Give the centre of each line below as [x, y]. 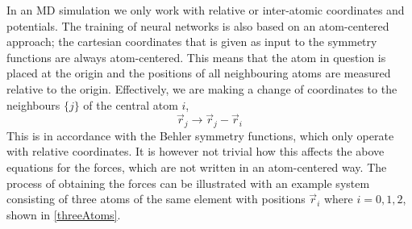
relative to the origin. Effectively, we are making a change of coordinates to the [202, 88]
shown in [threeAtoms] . [64, 214]
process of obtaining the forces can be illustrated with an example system [188, 183]
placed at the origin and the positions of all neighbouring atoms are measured [199, 73]
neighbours [33, 104]
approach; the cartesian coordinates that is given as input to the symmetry [192, 42]
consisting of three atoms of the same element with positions [156, 199]
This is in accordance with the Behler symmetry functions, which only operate [200, 135]
